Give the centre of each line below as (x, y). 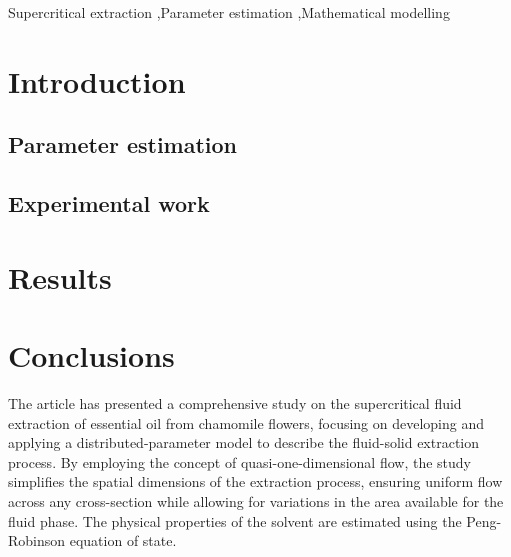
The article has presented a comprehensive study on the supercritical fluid (235, 403)
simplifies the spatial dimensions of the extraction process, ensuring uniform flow (255, 481)
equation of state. (123, 540)
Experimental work (109, 203)
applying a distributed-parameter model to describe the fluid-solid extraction (244, 442)
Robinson (37, 540)
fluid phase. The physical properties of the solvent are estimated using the (235, 520)
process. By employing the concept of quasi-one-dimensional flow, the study (239, 461)
